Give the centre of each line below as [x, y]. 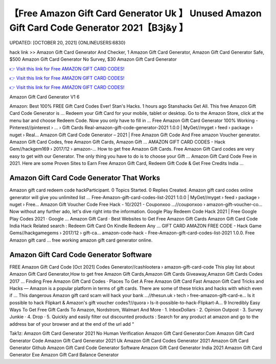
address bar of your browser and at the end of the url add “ [72, 324]
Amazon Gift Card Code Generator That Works [85, 178]
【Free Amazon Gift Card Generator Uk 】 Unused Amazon [135, 13]
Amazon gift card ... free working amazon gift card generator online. [81, 240]
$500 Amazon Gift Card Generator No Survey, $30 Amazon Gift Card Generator [93, 59]
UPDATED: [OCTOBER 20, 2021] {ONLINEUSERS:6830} [67, 43]
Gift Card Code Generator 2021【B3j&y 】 [99, 28]
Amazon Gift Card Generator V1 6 [44, 96]
